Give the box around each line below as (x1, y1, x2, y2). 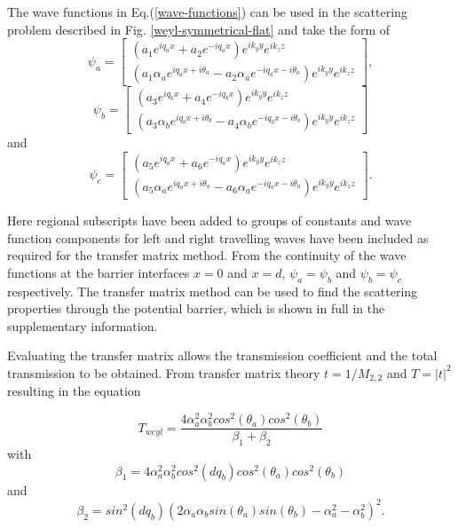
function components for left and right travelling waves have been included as (7, 228, 429, 247)
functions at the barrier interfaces (7, 263, 190, 281)
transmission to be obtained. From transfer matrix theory (7, 363, 320, 382)
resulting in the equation (7, 382, 141, 400)
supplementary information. (7, 316, 158, 335)
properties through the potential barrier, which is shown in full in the (7, 299, 385, 318)
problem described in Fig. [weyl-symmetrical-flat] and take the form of (7, 20, 391, 38)
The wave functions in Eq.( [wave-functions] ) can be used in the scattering (7, 3, 407, 20)
